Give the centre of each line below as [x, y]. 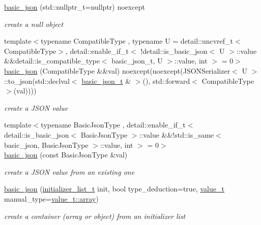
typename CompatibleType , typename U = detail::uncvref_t [137, 41]
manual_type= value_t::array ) [51, 198]
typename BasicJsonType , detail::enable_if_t [113, 125]
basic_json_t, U [137, 61]
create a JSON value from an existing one [69, 171]
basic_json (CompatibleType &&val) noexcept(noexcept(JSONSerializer [117, 70]
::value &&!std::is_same [177, 134]
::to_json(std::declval [37, 81]
